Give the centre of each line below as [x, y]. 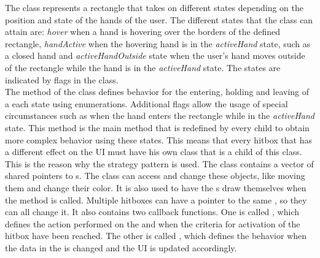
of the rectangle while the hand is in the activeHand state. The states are [143, 67]
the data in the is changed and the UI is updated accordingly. [121, 247]
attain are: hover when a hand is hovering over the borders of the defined [143, 32]
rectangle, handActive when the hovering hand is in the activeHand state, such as [158, 43]
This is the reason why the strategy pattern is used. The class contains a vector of [159, 163]
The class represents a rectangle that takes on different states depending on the [154, 7]
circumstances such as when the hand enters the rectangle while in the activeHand [160, 116]
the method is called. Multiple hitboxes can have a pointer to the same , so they [156, 199]
